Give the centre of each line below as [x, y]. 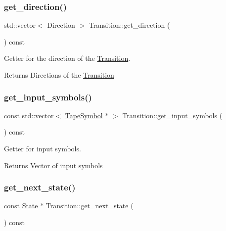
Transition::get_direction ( [129, 25]
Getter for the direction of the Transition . [67, 58]
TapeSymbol [84, 115]
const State [21, 206]
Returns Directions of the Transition [59, 75]
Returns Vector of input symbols [53, 165]
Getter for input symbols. [43, 148]
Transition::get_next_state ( [90, 206]
